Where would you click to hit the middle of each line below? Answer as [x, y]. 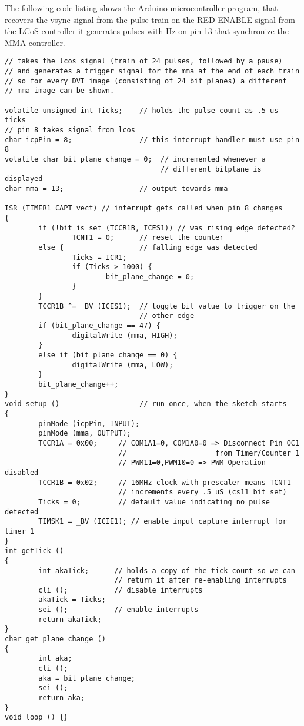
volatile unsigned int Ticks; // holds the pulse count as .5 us [142, 110]
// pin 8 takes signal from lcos [70, 130]
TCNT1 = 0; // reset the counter [148, 238]
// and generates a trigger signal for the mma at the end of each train [152, 71]
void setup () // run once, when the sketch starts [146, 404]
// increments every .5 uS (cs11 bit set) [203, 492]
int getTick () [34, 551]
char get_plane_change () [55, 639]
